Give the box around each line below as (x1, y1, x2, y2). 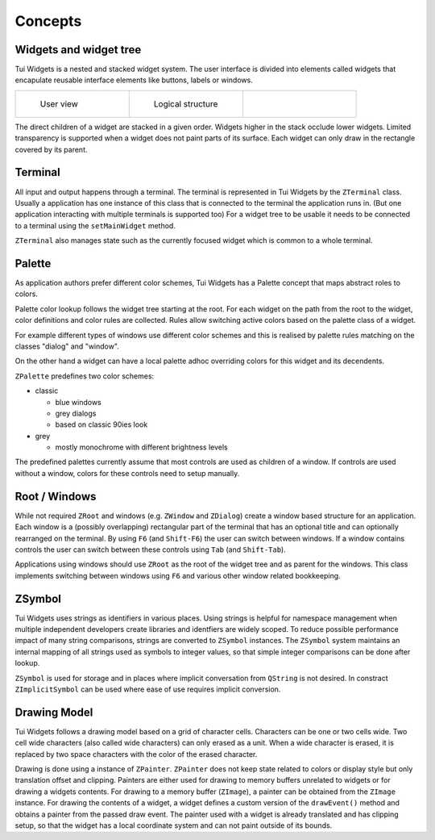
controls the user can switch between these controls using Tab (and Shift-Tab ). (14, 545, 286, 554)
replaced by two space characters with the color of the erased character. (14, 749, 258, 759)
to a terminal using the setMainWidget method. (14, 220, 176, 230)
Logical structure (153, 98, 218, 109)
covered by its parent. (14, 144, 88, 154)
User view (39, 98, 78, 109)
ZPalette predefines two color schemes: (14, 371, 155, 381)
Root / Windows (14, 489, 97, 504)
